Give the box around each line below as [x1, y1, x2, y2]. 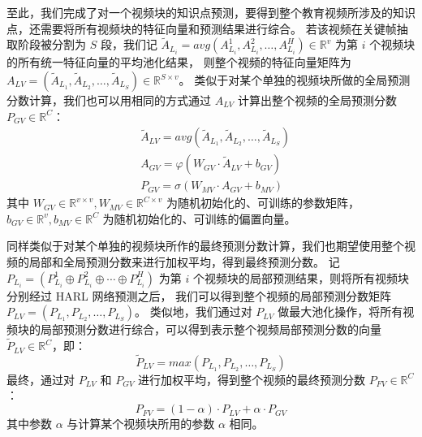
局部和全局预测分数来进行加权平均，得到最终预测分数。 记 [28, 253, 340, 270]
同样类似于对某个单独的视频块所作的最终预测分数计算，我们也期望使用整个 [6, 237, 404, 254]
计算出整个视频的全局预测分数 [238, 92, 398, 108]
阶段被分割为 [17, 36, 86, 53]
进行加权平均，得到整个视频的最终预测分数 [138, 370, 366, 387]
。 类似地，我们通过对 [135, 303, 252, 320]
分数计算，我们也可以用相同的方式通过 [6, 92, 211, 108]
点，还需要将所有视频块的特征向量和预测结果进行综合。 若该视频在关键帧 [6, 19, 397, 37]
